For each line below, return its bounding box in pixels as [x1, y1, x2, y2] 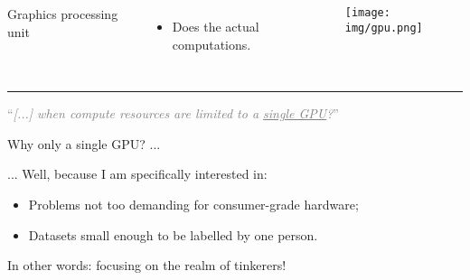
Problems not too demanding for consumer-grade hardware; [28, 194, 359, 213]
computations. [172, 34, 251, 53]
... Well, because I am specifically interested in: [7, 164, 268, 183]
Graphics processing [7, 5, 118, 23]
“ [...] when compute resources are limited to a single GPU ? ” [7, 104, 339, 123]
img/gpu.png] [344, 21, 423, 34]
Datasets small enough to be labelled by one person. [28, 225, 318, 244]
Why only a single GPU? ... [7, 134, 161, 153]
